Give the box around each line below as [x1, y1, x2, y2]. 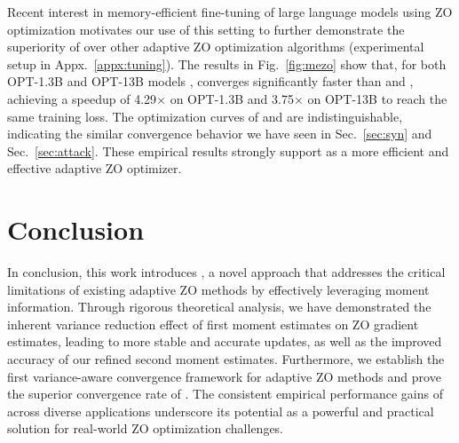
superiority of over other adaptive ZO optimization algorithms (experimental [7, 37, 424, 56]
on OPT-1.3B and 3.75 [170, 89, 294, 107]
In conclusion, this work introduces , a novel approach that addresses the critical [7, 263, 446, 281]
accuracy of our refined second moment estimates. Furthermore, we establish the [7, 350, 445, 368]
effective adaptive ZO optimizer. [7, 159, 182, 178]
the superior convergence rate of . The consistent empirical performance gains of [7, 384, 443, 403]
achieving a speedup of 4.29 [7, 89, 157, 107]
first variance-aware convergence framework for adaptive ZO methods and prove [7, 367, 441, 385]
